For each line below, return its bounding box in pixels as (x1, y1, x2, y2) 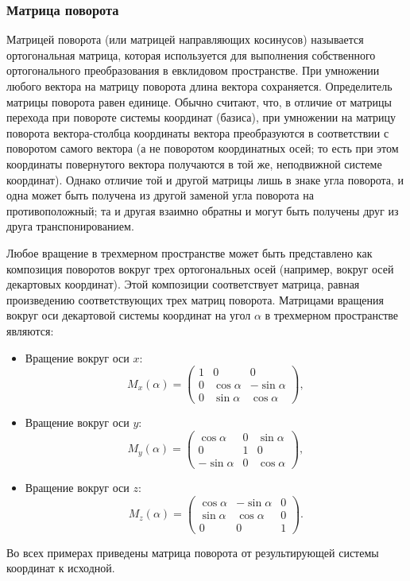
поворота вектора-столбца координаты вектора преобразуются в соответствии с (6, 124, 389, 141)
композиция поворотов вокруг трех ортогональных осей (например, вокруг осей (6, 260, 394, 277)
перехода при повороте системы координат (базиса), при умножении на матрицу (6, 109, 396, 126)
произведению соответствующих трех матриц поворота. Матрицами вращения (6, 291, 385, 308)
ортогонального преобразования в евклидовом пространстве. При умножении (6, 62, 380, 79)
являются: (6, 322, 54, 339)
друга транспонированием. (6, 218, 134, 234)
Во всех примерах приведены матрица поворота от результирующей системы (6, 544, 379, 560)
